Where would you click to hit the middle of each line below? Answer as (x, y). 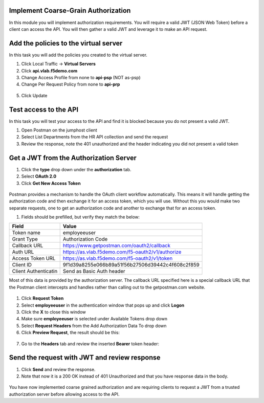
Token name (26, 233)
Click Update (34, 95)
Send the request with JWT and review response (85, 358)
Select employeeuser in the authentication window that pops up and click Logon (103, 305)
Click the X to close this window (54, 312)
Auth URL (23, 252)
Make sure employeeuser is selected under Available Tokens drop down (94, 319)
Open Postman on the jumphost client (59, 130)
